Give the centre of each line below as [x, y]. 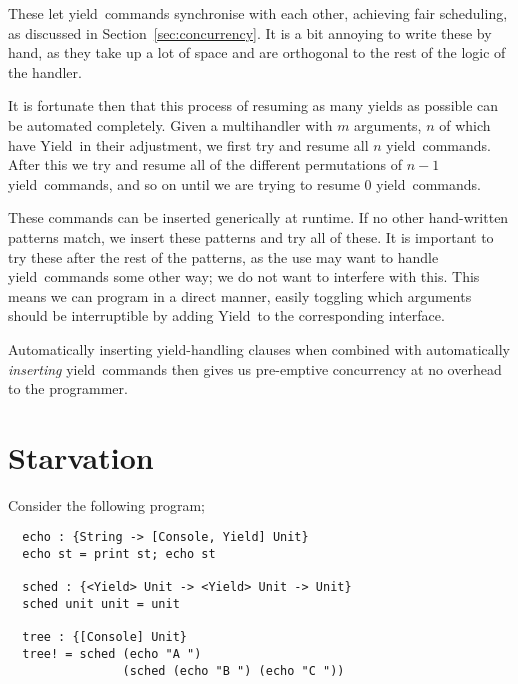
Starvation [81, 456]
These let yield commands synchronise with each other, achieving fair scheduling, [258, 13]
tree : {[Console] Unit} [104, 637]
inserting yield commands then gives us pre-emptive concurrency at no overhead [255, 368]
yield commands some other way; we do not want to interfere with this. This [244, 276]
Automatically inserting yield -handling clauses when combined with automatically [259, 348]
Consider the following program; [106, 504]
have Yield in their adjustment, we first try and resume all [188, 144]
